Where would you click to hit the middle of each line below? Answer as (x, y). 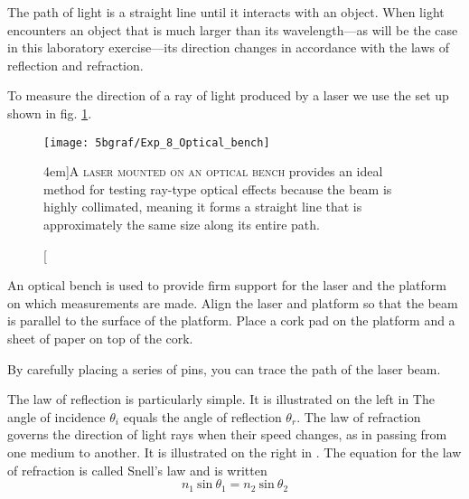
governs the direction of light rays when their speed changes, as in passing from (227, 434)
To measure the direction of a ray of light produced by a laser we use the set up (228, 95)
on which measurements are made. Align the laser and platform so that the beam (233, 302)
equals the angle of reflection (202, 416)
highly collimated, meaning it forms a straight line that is (203, 207)
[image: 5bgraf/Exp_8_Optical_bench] (157, 142)
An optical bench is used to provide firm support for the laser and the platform (227, 285)
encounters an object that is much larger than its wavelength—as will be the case (233, 29)
